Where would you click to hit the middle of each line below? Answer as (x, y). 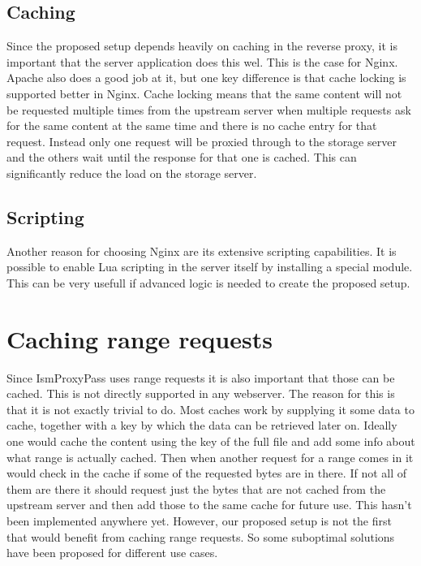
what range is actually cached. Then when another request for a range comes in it (210, 457)
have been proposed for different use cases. (112, 553)
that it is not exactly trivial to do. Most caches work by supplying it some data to (210, 409)
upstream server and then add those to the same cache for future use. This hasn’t (209, 505)
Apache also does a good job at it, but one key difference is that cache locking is (206, 78)
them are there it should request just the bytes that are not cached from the (196, 488)
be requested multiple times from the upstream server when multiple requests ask (209, 109)
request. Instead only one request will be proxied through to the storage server (202, 141)
